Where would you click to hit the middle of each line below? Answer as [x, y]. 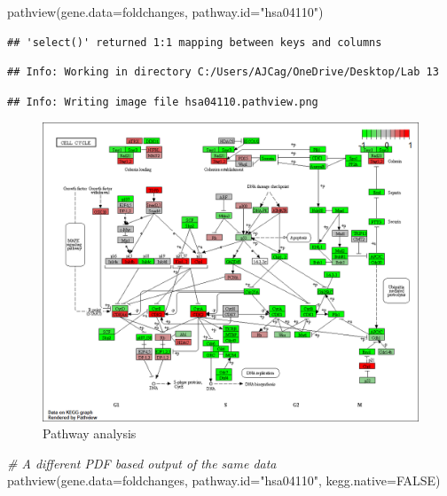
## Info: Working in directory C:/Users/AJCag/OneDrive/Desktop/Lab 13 [223, 72]
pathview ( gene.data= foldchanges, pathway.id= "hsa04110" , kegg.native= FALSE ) [224, 480]
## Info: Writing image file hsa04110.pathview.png [163, 102]
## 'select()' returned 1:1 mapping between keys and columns [195, 42]
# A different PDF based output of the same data [142, 463]
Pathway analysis [90, 433]
